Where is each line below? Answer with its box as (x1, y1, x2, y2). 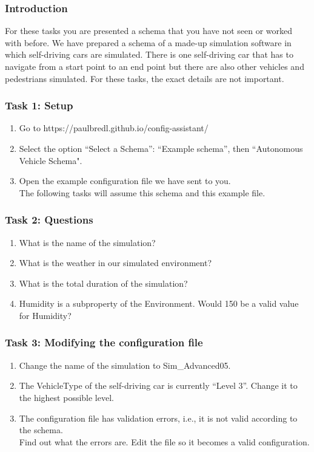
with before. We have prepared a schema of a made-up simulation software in (5, 36, 292, 49)
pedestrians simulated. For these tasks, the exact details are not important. (5, 72, 284, 84)
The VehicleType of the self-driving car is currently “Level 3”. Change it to (19, 379, 298, 392)
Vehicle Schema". (19, 154, 82, 166)
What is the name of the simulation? (19, 236, 156, 248)
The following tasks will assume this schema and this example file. (19, 186, 266, 199)
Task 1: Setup (5, 98, 73, 113)
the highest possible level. (19, 391, 114, 403)
